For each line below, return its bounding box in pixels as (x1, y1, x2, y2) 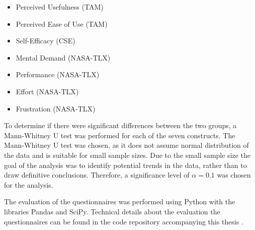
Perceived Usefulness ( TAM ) (16, 2, 104, 12)
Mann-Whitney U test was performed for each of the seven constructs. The (4, 130, 235, 140)
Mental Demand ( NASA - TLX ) (16, 52, 111, 63)
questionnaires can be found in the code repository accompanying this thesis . (4, 216, 243, 226)
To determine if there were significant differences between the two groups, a (4, 120, 237, 131)
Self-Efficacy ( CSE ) (16, 35, 75, 46)
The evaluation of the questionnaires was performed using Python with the (4, 196, 235, 207)
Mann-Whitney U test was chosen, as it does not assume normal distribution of (4, 140, 249, 150)
